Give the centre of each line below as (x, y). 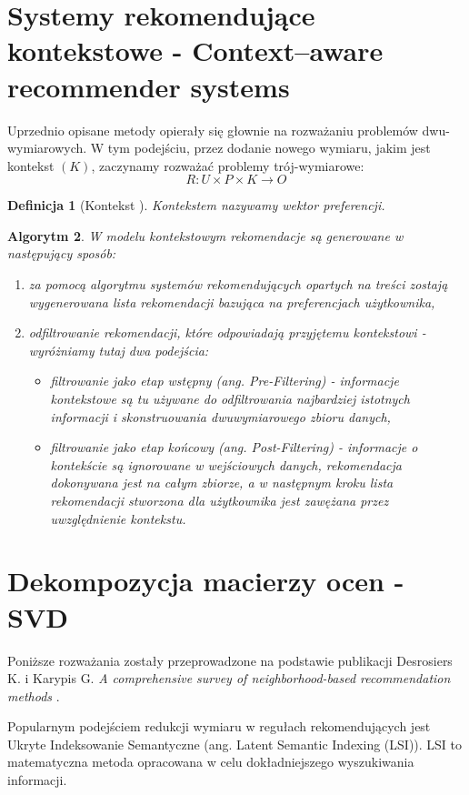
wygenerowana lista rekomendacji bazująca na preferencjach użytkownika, (232, 302)
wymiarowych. (47, 148)
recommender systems (149, 86)
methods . (34, 695)
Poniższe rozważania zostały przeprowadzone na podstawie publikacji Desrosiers (230, 660)
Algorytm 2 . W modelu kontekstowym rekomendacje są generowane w (205, 235)
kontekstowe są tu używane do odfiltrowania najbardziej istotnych (230, 399)
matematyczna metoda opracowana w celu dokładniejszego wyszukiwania (211, 762)
